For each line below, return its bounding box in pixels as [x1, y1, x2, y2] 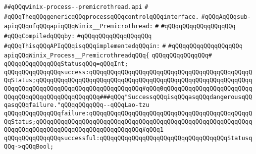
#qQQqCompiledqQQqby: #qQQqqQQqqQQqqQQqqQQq [4, 32, 152, 40]
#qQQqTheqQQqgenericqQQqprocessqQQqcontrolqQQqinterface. [4, 13, 199, 20]
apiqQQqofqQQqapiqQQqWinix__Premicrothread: [4, 23, 153, 30]
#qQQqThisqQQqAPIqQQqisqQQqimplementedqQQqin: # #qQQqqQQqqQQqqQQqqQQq [4, 42, 243, 50]
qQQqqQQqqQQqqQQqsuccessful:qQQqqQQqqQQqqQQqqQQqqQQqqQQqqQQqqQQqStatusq [4, 134, 253, 142]
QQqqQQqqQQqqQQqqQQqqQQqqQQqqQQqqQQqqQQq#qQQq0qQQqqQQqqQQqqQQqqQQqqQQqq [4, 85, 253, 92]
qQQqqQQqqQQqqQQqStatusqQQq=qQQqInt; [4, 60, 128, 67]
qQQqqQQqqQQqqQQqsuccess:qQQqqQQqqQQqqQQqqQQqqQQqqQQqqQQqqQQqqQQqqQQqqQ [4, 68, 253, 76]
